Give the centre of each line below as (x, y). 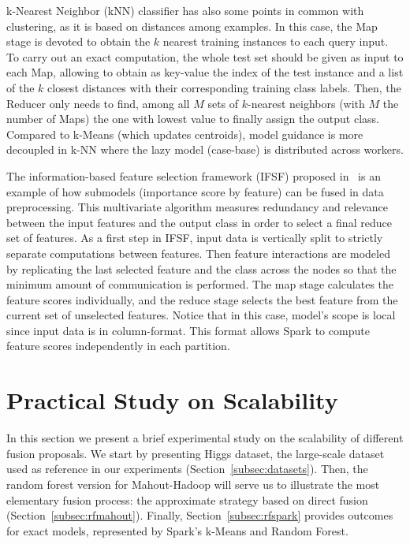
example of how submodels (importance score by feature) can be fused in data (195, 191)
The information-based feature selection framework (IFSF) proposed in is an (194, 175)
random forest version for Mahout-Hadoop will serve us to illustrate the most (193, 484)
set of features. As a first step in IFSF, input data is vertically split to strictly (195, 238)
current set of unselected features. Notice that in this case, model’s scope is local (201, 315)
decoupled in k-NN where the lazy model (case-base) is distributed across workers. (205, 149)
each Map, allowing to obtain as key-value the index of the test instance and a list (205, 72)
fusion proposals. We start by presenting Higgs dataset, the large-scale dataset (196, 453)
